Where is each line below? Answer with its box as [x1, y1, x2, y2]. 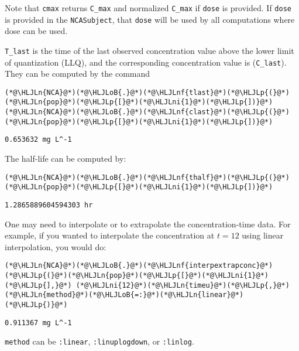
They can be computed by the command [5, 67, 150, 80]
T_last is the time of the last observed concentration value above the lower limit [5, 44, 294, 56]
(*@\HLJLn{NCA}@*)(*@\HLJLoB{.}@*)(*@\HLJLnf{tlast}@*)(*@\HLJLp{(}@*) [5, 88, 290, 97]
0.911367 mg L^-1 [5, 318, 72, 327]
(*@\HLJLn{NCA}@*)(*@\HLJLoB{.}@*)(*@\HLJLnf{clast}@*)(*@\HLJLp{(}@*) [5, 108, 290, 117]
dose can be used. [5, 25, 68, 37]
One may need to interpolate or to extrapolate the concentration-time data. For [5, 217, 291, 230]
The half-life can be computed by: [5, 152, 126, 165]
